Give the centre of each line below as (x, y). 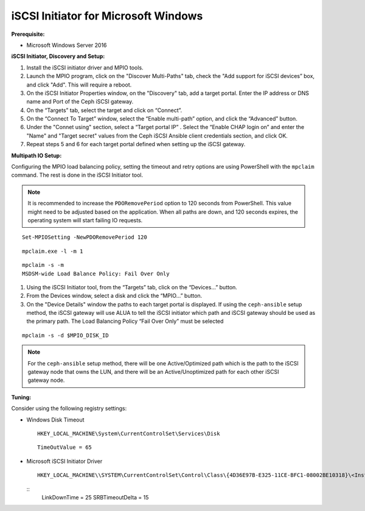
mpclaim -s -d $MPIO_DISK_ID (65, 335)
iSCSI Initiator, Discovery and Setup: (58, 56)
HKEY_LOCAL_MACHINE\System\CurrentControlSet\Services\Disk (129, 433)
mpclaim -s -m (43, 265)
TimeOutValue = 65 (65, 447)
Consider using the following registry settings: (69, 409)
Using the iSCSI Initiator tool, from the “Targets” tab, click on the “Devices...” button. (132, 287)
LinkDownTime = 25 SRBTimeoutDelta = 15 (95, 497)
